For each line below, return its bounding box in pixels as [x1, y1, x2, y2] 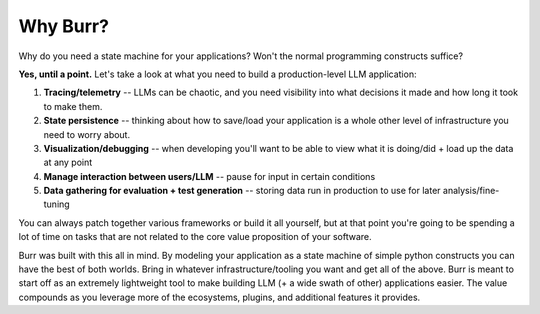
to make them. [43, 100, 103, 112]
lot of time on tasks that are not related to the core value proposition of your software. [18, 231, 372, 243]
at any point [43, 156, 93, 169]
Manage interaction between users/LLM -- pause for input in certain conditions [43, 170, 376, 182]
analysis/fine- [442, 185, 500, 197]
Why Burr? [18, 15, 110, 37]
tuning [43, 198, 70, 210]
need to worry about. [43, 128, 130, 140]
